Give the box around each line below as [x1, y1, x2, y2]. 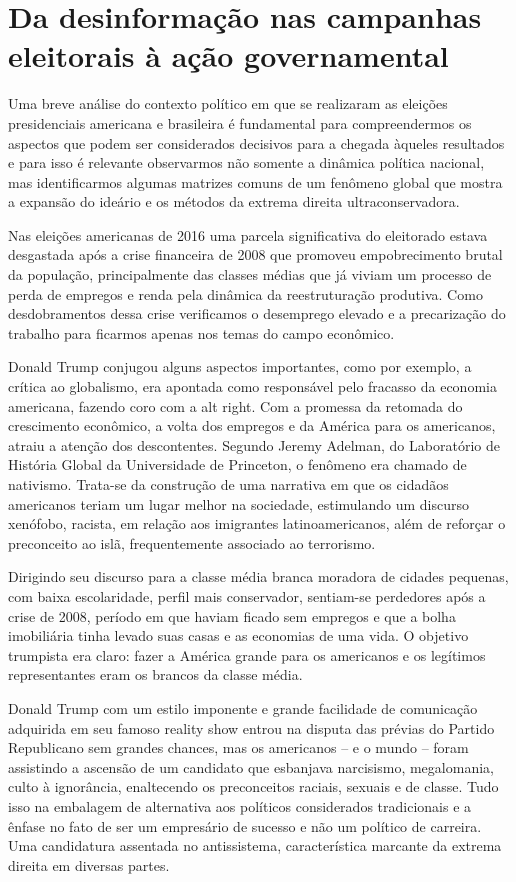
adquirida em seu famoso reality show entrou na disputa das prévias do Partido [8, 717, 495, 738]
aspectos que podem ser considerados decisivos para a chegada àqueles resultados [8, 132, 505, 153]
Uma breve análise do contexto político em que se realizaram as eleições [8, 93, 448, 114]
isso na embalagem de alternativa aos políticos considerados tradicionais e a [8, 795, 472, 816]
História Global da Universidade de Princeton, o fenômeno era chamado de [8, 454, 467, 475]
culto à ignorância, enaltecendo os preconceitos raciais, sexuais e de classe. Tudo [8, 776, 499, 797]
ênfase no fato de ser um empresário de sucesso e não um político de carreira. [8, 815, 482, 836]
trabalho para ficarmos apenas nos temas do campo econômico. [8, 322, 395, 343]
